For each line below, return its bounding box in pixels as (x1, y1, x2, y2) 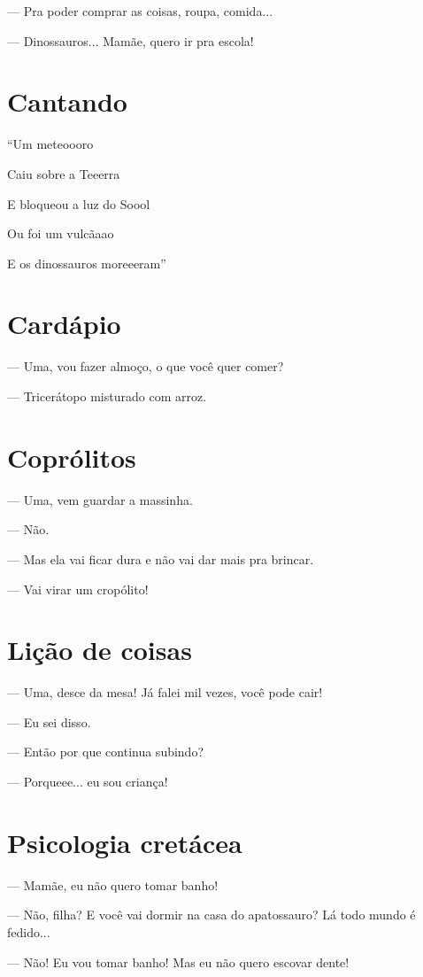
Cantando (7, 83, 127, 120)
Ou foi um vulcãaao (7, 224, 114, 243)
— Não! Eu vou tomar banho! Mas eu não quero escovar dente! (7, 952, 350, 971)
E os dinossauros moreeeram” (7, 253, 166, 272)
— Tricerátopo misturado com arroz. (7, 387, 207, 405)
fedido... (7, 922, 50, 941)
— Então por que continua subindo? (7, 742, 204, 761)
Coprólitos (7, 438, 136, 475)
